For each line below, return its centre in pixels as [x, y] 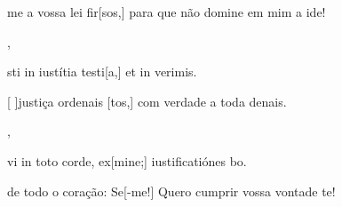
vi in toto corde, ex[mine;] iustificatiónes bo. [127, 160]
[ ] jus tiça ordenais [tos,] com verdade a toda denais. [147, 101]
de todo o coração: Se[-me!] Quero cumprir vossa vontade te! [171, 191]
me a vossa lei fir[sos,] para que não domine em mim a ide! [167, 12]
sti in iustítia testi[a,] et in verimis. [102, 72]
